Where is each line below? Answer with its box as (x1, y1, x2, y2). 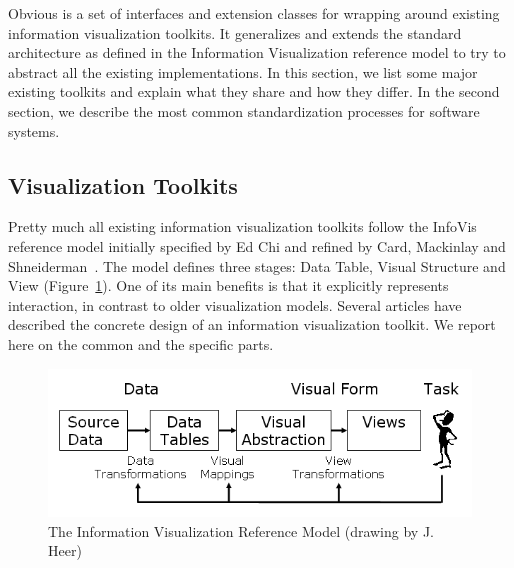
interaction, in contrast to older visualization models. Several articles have (8, 294, 462, 315)
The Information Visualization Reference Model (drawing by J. (48, 520, 434, 541)
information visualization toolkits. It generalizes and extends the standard (8, 22, 462, 43)
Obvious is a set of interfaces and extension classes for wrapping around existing (8, 3, 500, 23)
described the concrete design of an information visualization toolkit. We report (8, 314, 496, 335)
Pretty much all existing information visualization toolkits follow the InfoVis (8, 216, 477, 237)
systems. (8, 120, 60, 141)
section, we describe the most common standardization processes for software (8, 100, 480, 121)
